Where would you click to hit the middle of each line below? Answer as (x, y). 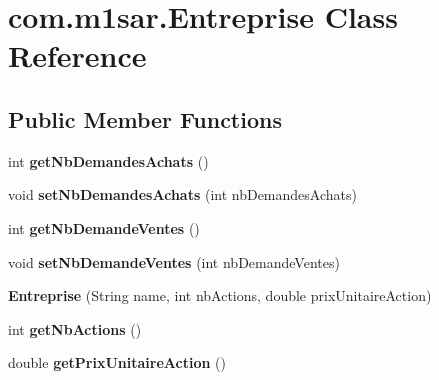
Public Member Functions (145, 118)
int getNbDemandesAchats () (108, 160)
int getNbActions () (75, 328)
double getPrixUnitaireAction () (117, 362)
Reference (77, 55)
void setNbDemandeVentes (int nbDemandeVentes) (174, 261)
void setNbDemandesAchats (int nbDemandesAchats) (182, 194)
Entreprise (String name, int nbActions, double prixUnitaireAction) (220, 295)
